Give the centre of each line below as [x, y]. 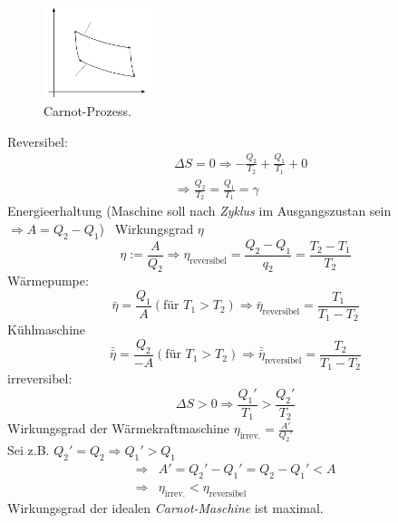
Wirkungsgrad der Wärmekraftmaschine [118, 428]
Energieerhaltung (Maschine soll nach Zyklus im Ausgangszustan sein [199, 211]
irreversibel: [40, 378]
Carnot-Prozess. [87, 111]
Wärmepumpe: [48, 281]
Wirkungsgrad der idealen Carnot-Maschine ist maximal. [165, 507]
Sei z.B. [29, 450]
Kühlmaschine [47, 329]
